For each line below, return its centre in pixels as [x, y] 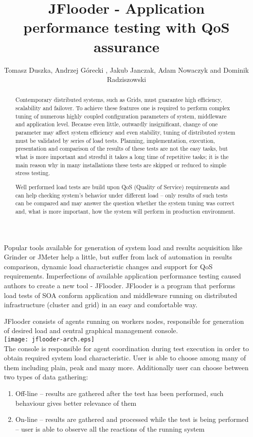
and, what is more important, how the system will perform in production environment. [125, 211]
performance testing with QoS [126, 27]
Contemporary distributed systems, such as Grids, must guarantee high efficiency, [119, 100]
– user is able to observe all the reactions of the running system [110, 428]
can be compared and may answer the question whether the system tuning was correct [125, 203]
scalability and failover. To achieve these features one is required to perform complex [123, 108]
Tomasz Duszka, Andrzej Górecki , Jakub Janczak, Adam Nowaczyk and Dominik [126, 70]
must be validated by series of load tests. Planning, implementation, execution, [115, 140]
